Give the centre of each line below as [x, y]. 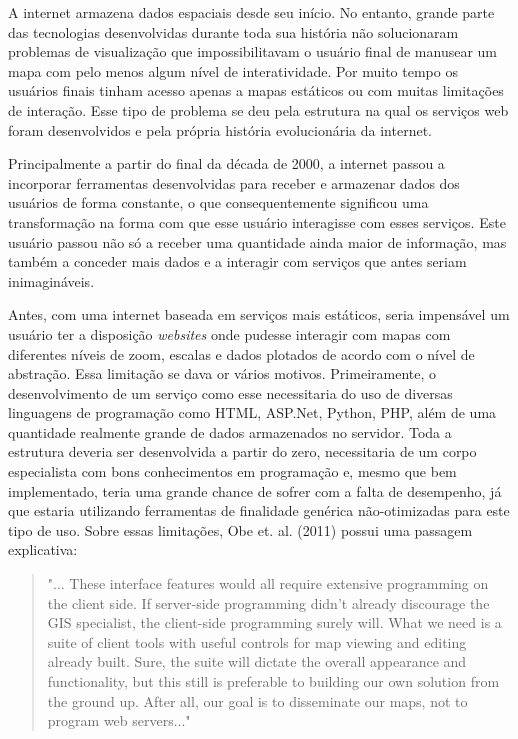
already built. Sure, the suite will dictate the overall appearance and [257, 661]
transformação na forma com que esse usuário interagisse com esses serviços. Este [257, 221]
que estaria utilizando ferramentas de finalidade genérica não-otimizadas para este [259, 510]
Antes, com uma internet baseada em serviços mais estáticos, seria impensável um [259, 314]
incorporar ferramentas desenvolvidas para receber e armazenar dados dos [234, 182]
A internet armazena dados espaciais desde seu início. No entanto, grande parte [251, 12]
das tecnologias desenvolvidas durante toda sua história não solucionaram [233, 31]
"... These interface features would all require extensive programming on [268, 583]
